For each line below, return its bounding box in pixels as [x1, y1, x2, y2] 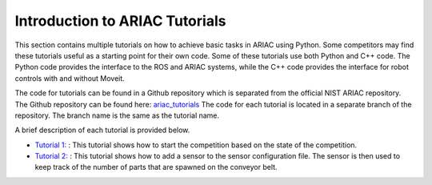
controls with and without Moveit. [14, 73, 126, 83]
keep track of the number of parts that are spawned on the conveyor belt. [34, 163, 278, 172]
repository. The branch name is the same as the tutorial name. [14, 111, 220, 120]
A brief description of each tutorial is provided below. [14, 125, 190, 135]
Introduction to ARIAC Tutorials [14, 12, 226, 30]
